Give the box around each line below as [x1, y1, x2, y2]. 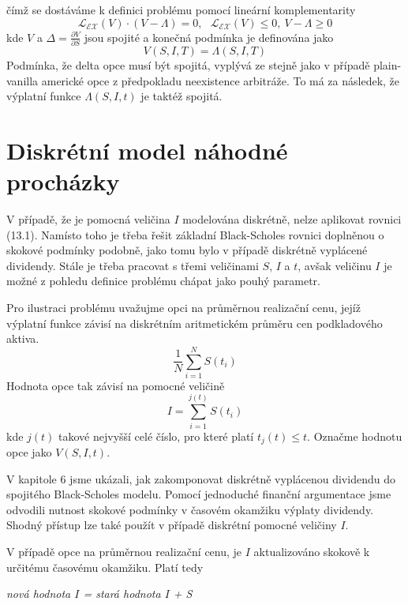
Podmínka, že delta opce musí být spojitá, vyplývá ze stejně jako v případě [6, 56, 370, 73]
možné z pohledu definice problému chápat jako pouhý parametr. [6, 272, 320, 289]
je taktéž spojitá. [140, 88, 223, 104]
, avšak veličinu [298, 257, 372, 273]
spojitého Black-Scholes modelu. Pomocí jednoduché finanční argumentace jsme [6, 486, 391, 502]
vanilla [6, 72, 39, 88]
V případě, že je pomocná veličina [6, 211, 170, 227]
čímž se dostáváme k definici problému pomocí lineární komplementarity [6, 2, 356, 17]
